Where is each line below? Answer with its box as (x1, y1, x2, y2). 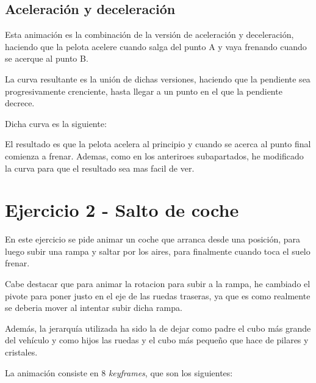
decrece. (5, 97, 35, 109)
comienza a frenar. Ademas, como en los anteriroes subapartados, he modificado (5, 149, 304, 162)
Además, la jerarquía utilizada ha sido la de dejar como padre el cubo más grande (5, 321, 311, 334)
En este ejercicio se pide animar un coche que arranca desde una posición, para (5, 233, 301, 246)
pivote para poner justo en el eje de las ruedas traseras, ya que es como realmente (5, 289, 311, 302)
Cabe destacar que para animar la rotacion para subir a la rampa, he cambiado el (5, 277, 311, 290)
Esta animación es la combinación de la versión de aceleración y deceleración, (5, 28, 294, 41)
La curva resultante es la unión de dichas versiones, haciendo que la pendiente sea (5, 72, 311, 85)
